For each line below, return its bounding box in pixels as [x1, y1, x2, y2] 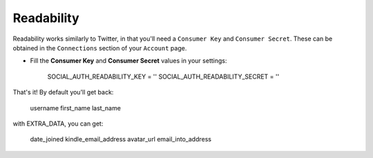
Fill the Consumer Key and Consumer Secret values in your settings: [30, 57, 227, 65]
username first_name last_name [30, 103, 121, 112]
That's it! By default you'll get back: [12, 88, 114, 97]
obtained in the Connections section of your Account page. [12, 43, 187, 52]
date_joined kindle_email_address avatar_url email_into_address [30, 135, 212, 144]
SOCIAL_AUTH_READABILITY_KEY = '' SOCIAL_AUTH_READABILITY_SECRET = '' [47, 72, 280, 81]
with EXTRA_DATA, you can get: [12, 119, 104, 128]
